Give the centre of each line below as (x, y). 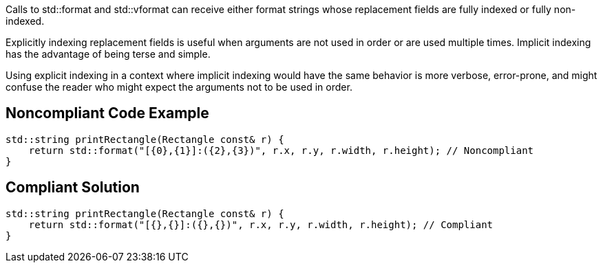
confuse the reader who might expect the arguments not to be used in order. (179, 87)
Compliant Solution (73, 188)
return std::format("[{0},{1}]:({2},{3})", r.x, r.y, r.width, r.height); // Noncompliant (281, 150)
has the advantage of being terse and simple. (108, 54)
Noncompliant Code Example (107, 113)
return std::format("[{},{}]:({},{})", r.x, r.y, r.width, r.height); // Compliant (261, 224)
